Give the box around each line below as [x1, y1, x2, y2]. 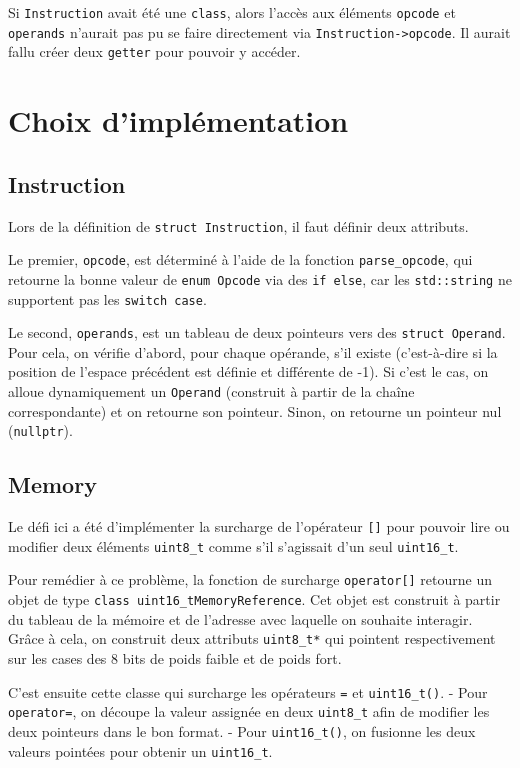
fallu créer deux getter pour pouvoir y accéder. [8, 41, 301, 62]
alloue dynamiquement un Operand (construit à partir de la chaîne [8, 381, 415, 402]
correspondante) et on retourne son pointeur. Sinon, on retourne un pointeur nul [8, 400, 502, 421]
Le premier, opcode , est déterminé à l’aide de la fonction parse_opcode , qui [8, 249, 473, 270]
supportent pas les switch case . [8, 288, 207, 309]
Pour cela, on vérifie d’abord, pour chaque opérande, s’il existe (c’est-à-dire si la [8, 341, 498, 362]
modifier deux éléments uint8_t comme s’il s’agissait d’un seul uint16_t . [8, 535, 459, 556]
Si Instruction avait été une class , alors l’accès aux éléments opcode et [8, 2, 456, 22]
